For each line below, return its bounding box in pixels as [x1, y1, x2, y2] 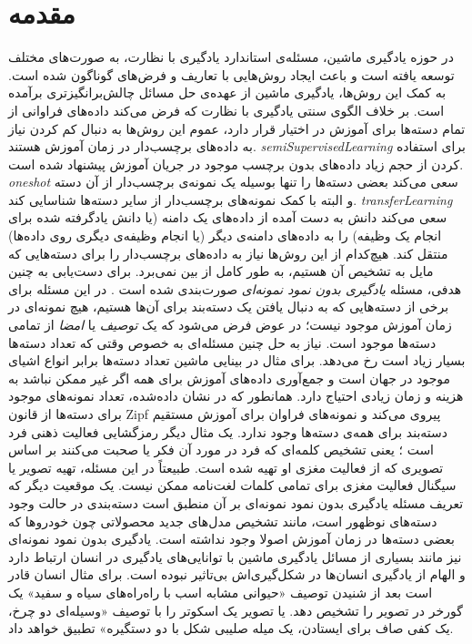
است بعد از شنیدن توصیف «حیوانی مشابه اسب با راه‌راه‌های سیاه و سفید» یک [8, 582, 433, 601]
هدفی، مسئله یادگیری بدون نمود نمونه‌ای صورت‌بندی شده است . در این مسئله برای [8, 279, 462, 298]
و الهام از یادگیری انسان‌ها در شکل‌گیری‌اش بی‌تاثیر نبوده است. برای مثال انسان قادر [8, 565, 466, 584]
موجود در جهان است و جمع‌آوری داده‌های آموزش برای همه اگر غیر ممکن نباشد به [8, 368, 451, 387]
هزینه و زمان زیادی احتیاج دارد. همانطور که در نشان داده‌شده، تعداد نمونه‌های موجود [8, 386, 464, 405]
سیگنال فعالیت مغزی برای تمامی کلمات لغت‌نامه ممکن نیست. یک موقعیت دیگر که [8, 475, 457, 495]
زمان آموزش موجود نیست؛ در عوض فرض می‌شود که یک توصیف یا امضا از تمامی [8, 315, 452, 334]
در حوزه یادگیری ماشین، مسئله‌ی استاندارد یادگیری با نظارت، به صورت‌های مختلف [8, 47, 454, 66]
